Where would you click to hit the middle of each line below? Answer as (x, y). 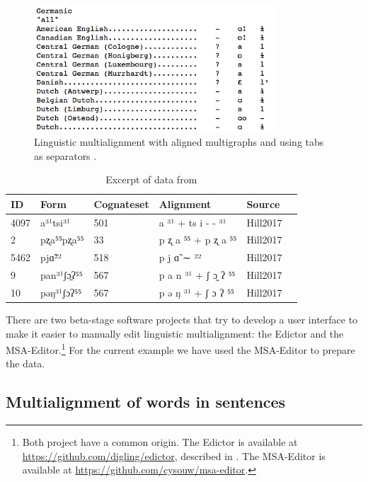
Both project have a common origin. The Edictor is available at (160, 442)
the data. (25, 363)
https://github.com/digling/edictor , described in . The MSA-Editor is (174, 455)
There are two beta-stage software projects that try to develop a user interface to (182, 320)
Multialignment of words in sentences (146, 402)
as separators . (65, 155)
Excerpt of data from (151, 179)
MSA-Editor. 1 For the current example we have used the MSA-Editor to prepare (180, 349)
